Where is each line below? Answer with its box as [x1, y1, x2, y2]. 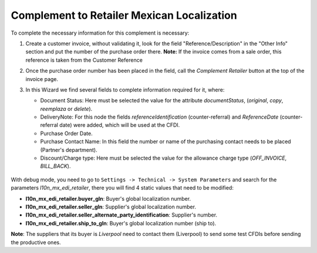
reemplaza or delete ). [40, 105, 93, 112]
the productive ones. [11, 238, 61, 246]
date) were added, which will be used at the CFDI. [59, 122, 180, 129]
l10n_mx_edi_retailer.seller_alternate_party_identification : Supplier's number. [25, 211, 217, 218]
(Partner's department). [40, 146, 97, 153]
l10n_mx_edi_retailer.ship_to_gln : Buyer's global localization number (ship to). [25, 220, 217, 227]
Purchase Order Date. [40, 130, 93, 137]
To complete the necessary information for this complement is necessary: [11, 29, 190, 36]
